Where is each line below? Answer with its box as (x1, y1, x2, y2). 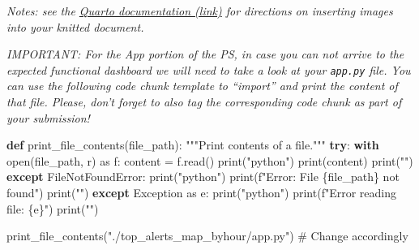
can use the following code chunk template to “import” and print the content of (6, 77, 398, 94)
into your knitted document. (6, 18, 144, 35)
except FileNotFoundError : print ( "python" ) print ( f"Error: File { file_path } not (6, 168, 400, 185)
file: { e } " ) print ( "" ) (6, 200, 99, 217)
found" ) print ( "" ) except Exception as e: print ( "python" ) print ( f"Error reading (6, 184, 396, 200)
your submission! (6, 109, 90, 126)
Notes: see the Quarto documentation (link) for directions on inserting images (6, 2, 393, 19)
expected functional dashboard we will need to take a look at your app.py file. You (6, 61, 411, 78)
